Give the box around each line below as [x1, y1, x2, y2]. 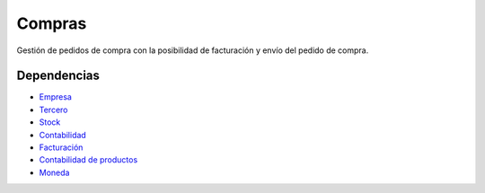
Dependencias [16, 68, 101, 83]
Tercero [39, 104, 68, 115]
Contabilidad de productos [39, 154, 138, 165]
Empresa [39, 92, 72, 102]
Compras [16, 13, 87, 33]
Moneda [39, 167, 70, 178]
